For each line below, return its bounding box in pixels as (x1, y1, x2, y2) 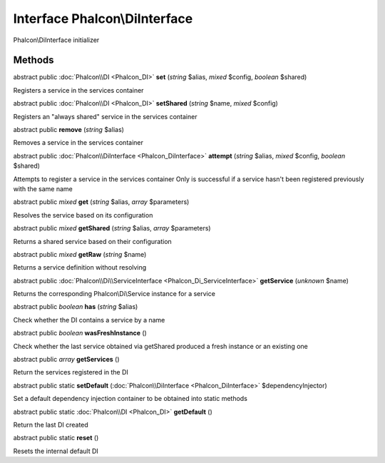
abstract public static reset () (13, 434, 99, 442)
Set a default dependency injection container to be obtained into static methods (13, 395, 247, 403)
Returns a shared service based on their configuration (13, 237, 173, 245)
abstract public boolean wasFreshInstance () (13, 329, 148, 337)
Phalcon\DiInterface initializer (13, 36, 100, 44)
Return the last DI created (13, 421, 88, 429)
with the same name (13, 184, 73, 193)
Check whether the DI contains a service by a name (13, 315, 165, 324)
